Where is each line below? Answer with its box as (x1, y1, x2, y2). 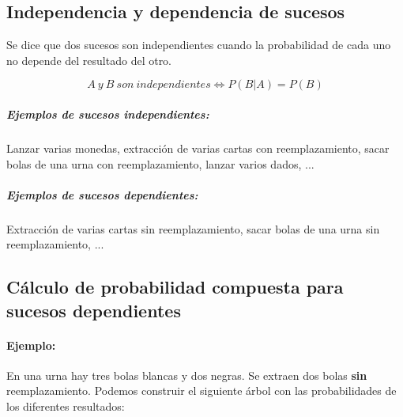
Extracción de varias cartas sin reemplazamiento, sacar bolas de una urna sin (6, 220, 380, 237)
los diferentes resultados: (6, 398, 125, 415)
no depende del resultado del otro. (6, 51, 172, 68)
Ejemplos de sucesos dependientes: (6, 186, 198, 203)
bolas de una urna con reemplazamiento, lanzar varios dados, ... (6, 155, 314, 172)
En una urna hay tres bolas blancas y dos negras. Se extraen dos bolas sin (6, 366, 367, 383)
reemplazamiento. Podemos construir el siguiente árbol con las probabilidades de (6, 382, 397, 399)
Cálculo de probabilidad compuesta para (6, 275, 344, 299)
